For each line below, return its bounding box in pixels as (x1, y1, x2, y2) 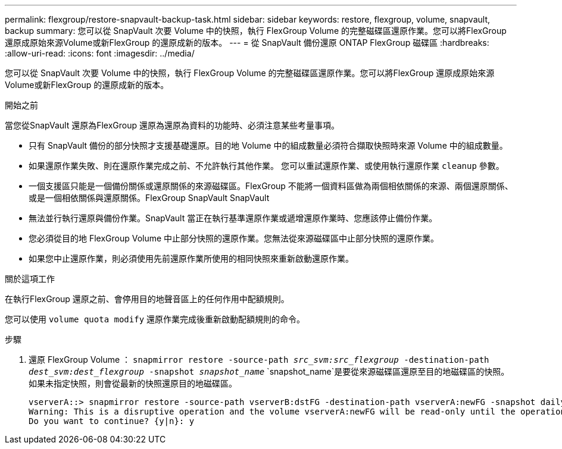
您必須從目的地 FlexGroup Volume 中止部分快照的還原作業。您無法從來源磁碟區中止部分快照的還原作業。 (29, 233, 439, 243)
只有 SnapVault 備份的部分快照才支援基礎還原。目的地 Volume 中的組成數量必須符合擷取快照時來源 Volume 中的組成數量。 (29, 140, 508, 150)
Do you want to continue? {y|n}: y (29, 416, 195, 426)
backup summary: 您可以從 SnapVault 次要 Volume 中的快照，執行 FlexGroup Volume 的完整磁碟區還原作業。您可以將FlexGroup (5, 26, 507, 36)
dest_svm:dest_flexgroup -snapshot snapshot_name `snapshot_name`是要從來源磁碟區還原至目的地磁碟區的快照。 (29, 366, 510, 376)
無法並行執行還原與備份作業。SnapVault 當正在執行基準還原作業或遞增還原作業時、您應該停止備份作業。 (29, 213, 438, 223)
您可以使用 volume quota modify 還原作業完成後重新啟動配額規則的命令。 (5, 314, 305, 324)
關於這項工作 (5, 274, 55, 284)
